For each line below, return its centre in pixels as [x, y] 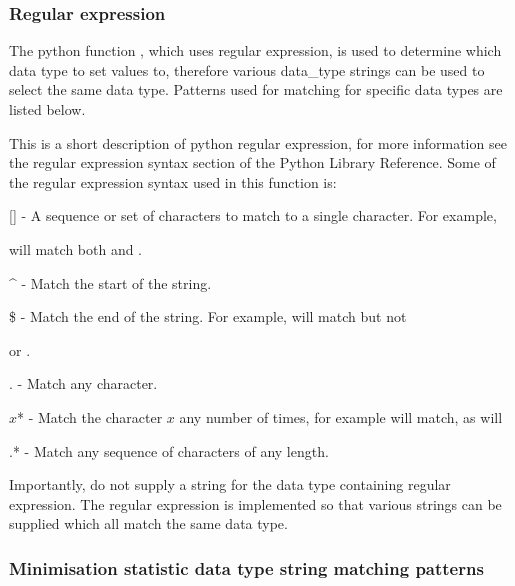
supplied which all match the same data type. [148, 523]
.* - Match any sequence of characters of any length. [169, 450]
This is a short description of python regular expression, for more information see [258, 142]
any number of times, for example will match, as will [341, 416]
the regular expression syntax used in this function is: [173, 181]
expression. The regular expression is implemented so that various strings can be [255, 503]
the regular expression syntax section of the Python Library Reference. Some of [252, 162]
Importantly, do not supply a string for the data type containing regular [230, 484]
